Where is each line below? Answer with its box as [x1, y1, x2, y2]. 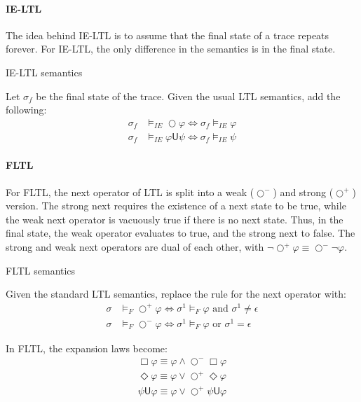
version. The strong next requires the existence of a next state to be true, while [6, 198, 346, 213]
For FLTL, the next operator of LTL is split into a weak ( [6, 184, 254, 199]
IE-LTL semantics [6, 64, 83, 79]
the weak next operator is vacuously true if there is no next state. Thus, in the [6, 212, 343, 226]
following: [6, 102, 47, 117]
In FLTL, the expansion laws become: [6, 341, 168, 355]
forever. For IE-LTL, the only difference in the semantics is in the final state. [6, 41, 336, 56]
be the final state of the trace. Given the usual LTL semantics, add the [36, 88, 341, 103]
